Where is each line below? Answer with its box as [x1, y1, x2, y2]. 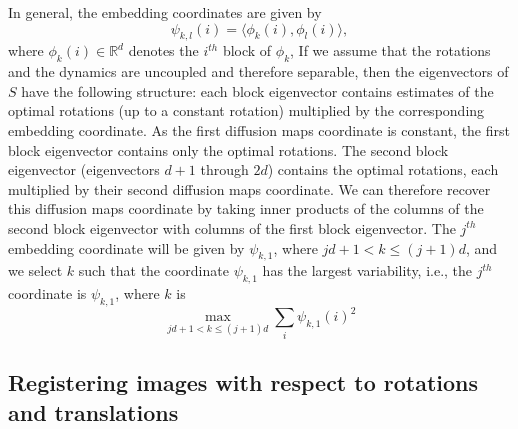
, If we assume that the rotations [290, 40, 491, 61]
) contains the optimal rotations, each [267, 159, 499, 180]
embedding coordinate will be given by [8, 237, 245, 258]
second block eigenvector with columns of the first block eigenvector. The [8, 217, 456, 238]
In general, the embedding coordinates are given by [8, 2, 322, 22]
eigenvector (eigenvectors [8, 159, 160, 180]
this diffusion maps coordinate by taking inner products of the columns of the [8, 198, 484, 219]
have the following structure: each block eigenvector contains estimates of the [21, 80, 494, 101]
